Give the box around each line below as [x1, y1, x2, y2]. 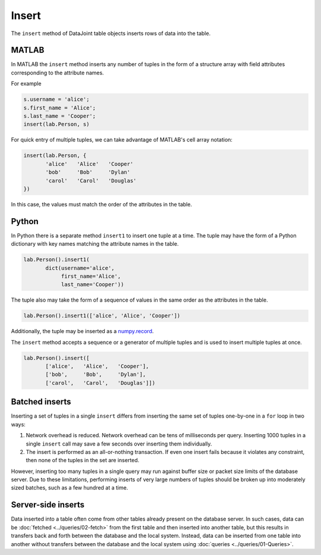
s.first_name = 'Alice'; [23, 104, 96, 111]
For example [11, 80, 42, 87]
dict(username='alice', [45, 265, 115, 271]
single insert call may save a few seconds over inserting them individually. [26, 440, 212, 447]
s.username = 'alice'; [23, 96, 90, 103]
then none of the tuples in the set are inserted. [26, 457, 140, 464]
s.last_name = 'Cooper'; [23, 113, 96, 119]
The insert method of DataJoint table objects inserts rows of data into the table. [11, 30, 211, 37]
